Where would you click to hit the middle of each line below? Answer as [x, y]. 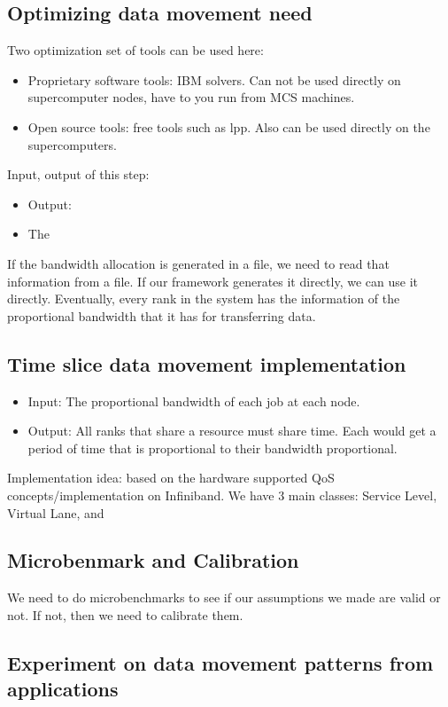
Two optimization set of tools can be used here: [135, 50]
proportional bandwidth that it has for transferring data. [162, 315]
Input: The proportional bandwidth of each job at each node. [194, 401]
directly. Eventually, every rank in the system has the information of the [204, 299]
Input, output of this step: [78, 174]
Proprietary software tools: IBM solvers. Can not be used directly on [214, 79]
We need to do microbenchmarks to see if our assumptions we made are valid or [224, 597]
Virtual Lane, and [56, 512]
